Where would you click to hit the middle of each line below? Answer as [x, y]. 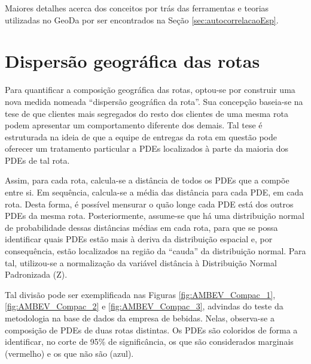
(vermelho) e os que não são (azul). [69, 353]
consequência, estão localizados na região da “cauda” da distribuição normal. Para [155, 251]
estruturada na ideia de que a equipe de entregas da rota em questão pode [141, 136]
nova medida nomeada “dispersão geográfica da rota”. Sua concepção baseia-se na [154, 101]
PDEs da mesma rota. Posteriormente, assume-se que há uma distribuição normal [155, 216]
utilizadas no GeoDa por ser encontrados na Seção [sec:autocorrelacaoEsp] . [142, 19]
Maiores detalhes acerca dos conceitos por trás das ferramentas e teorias [137, 8]
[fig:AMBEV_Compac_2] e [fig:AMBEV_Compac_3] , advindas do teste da [144, 306]
